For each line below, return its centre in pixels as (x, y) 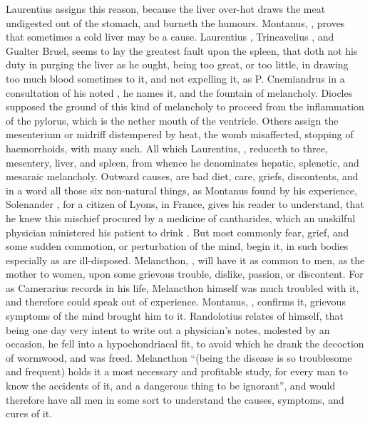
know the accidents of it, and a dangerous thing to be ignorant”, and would (171, 386)
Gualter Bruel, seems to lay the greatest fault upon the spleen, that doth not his (182, 50)
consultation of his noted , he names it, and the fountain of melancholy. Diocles (179, 92)
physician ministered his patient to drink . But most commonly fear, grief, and (178, 232)
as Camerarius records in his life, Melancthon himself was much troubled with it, (183, 287)
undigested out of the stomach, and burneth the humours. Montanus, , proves (175, 22)
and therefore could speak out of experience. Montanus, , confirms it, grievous (176, 302)
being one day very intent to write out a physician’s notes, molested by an (168, 329)
